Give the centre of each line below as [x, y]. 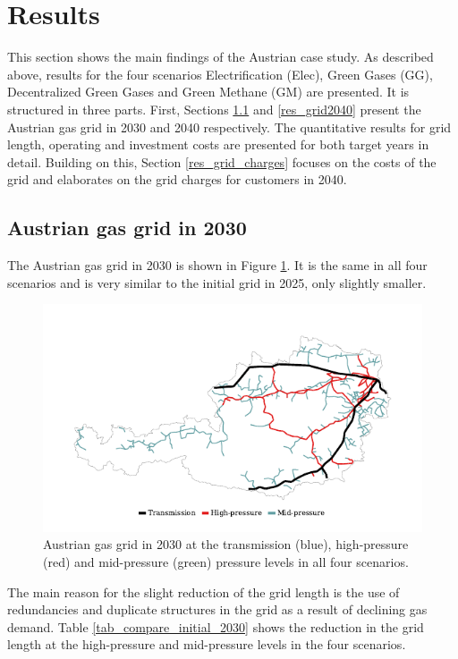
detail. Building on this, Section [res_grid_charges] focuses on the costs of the [222, 161]
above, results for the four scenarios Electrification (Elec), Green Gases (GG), [220, 74]
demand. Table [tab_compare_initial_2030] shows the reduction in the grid [216, 626]
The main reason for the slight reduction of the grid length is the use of [204, 591]
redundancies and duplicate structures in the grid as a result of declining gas [217, 609]
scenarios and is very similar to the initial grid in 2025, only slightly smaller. [217, 282]
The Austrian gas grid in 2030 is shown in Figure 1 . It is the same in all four [217, 265]
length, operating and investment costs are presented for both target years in [218, 144]
